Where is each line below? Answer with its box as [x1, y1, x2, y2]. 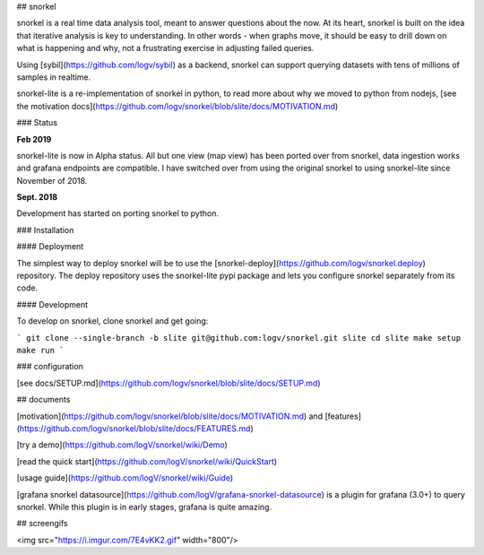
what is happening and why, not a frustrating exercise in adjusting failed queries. [16, 43, 315, 54]
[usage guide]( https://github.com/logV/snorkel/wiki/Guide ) [16, 473, 233, 483]
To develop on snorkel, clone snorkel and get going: [16, 316, 209, 326]
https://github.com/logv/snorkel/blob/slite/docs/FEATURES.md [19, 422, 251, 434]
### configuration [16, 361, 84, 372]
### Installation [16, 224, 74, 235]
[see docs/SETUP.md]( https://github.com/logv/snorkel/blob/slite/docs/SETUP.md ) [16, 377, 322, 388]
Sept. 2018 [16, 192, 58, 203]
